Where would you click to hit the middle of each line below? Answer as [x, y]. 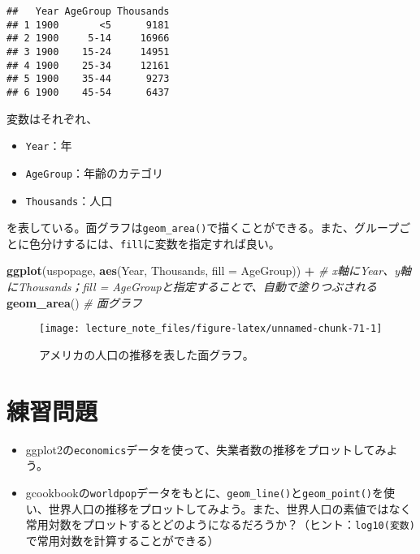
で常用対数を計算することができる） [122, 540]
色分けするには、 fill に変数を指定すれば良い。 [154, 243]
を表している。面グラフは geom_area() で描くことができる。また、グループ [203, 228]
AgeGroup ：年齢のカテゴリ [95, 172]
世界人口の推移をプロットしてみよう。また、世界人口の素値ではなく [230, 508]
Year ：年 [49, 146]
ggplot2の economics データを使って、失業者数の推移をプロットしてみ [206, 449]
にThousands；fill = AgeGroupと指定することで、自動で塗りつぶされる [192, 287]
